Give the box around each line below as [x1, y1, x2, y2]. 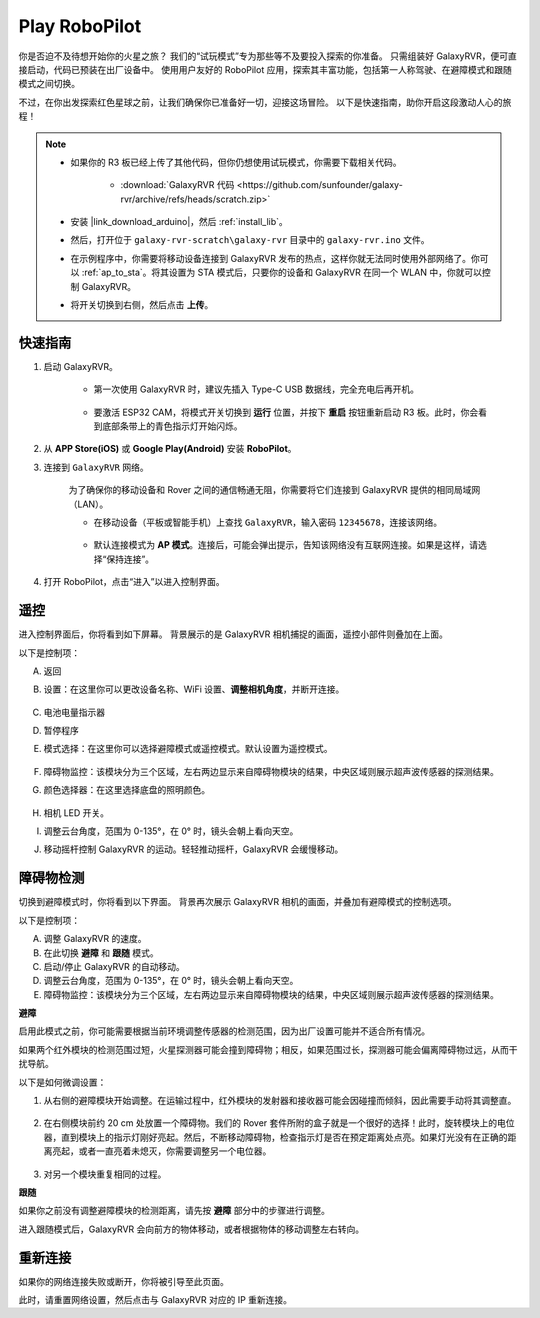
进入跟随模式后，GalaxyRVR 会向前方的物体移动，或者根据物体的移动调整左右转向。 [18, 1223, 365, 1235]
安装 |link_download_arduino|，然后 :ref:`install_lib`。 [70, 216, 289, 228]
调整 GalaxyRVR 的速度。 [43, 933, 147, 945]
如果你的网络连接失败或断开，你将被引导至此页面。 [18, 1275, 229, 1287]
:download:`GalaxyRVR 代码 [120, 179, 235, 191]
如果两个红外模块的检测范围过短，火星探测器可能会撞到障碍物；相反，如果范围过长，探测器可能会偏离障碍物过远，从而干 [18, 1043, 518, 1055]
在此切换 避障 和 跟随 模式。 [43, 946, 159, 959]
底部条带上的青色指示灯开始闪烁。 [101, 420, 243, 432]
